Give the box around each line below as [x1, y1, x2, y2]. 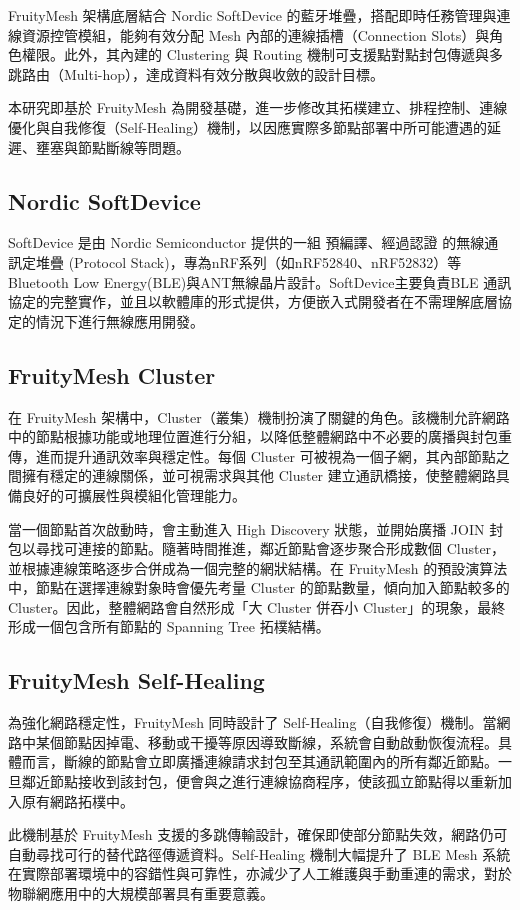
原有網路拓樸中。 [21, 790, 134, 811]
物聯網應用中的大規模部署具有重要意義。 [8, 883, 274, 904]
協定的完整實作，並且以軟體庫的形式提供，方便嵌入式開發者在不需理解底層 [8, 291, 498, 312]
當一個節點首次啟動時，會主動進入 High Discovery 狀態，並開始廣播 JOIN [8, 518, 485, 539]
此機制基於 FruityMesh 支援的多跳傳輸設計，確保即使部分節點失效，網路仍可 [8, 824, 508, 845]
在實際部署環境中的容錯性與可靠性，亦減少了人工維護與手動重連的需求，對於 [8, 863, 512, 884]
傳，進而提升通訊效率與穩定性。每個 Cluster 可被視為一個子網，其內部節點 [8, 445, 496, 466]
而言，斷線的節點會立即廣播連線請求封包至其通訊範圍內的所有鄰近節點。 [21, 751, 498, 772]
